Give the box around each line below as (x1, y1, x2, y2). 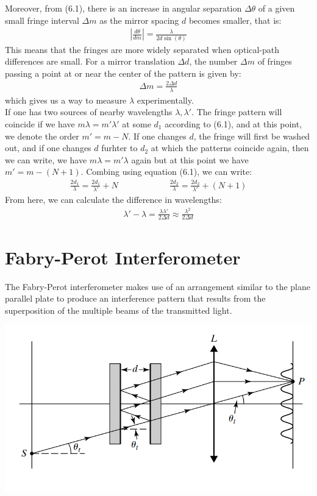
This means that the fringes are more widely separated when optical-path (5, 43, 280, 55)
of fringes (257, 55, 292, 68)
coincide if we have (5, 117, 75, 130)
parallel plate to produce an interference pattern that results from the (5, 292, 266, 305)
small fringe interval (5, 13, 79, 26)
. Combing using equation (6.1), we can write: (80, 165, 252, 178)
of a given (258, 2, 295, 14)
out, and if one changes (5, 141, 91, 154)
